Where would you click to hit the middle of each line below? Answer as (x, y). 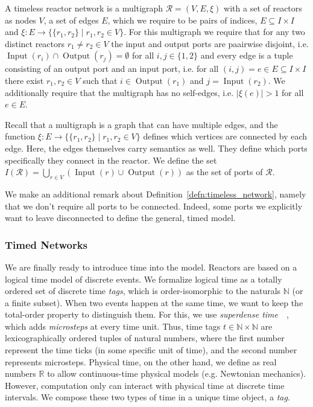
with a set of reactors (263, 8)
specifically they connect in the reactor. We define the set (111, 160)
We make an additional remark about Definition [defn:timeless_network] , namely (156, 194)
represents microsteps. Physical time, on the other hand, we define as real (141, 361)
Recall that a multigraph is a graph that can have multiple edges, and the (141, 124)
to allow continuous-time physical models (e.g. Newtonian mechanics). (176, 373)
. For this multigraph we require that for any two (214, 32)
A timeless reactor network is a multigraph (84, 8)
